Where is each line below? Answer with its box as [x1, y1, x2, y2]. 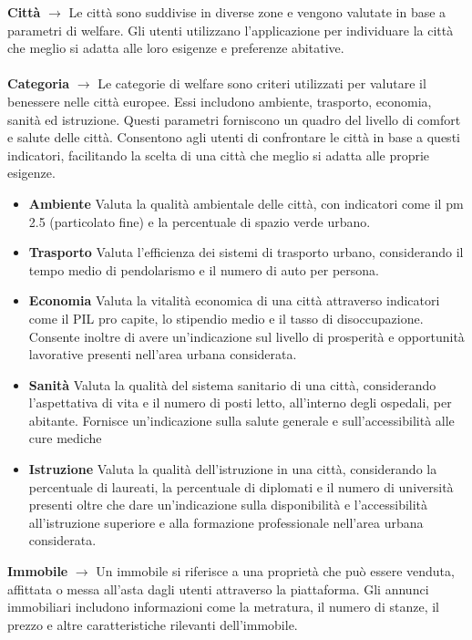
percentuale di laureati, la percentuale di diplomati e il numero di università [28, 477, 454, 496]
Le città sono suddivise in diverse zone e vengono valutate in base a [68, 3, 446, 21]
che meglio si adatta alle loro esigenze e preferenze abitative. [7, 38, 344, 57]
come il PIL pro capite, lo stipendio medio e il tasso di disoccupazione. [28, 308, 424, 327]
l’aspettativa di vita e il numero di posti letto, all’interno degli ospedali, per [28, 393, 452, 412]
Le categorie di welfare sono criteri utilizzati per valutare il [97, 74, 426, 93]
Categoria [7, 74, 70, 93]
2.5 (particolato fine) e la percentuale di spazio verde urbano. [28, 212, 371, 231]
